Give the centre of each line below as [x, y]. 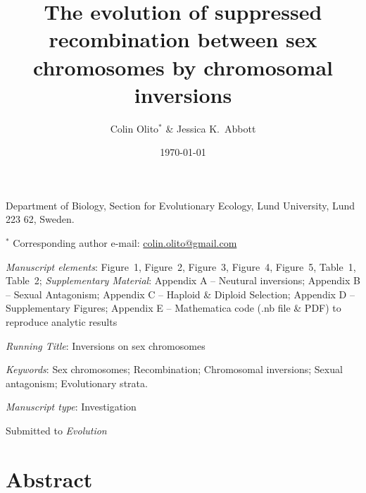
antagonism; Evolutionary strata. [77, 383]
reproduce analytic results [62, 322]
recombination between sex [183, 39]
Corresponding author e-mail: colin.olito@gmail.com [125, 243]
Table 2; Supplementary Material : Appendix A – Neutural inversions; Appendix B [183, 280]
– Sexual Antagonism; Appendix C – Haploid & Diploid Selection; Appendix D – [180, 294]
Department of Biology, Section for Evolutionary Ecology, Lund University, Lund [181, 205]
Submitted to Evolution [56, 430]
